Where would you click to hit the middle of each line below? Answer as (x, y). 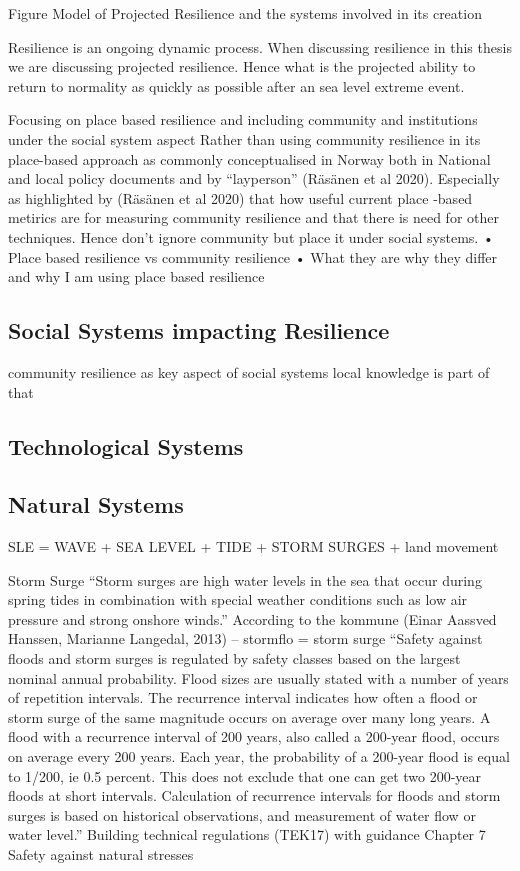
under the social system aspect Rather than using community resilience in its (244, 138)
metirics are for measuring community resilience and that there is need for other (253, 217)
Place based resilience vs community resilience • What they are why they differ (253, 256)
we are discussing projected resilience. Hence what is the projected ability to (242, 66)
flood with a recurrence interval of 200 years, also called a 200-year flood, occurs (254, 736)
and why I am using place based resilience (136, 276)
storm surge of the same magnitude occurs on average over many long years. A (249, 716)
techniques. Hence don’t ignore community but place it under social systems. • (251, 236)
